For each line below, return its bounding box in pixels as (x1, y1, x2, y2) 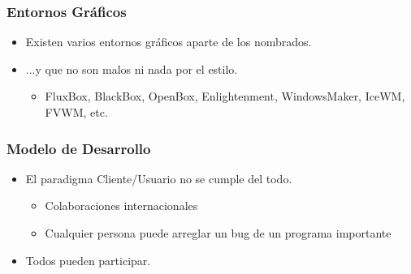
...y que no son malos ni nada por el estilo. (25, 60, 238, 77)
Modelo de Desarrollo (6, 138, 151, 158)
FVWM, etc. (45, 104, 108, 120)
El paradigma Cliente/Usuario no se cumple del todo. (25, 169, 292, 186)
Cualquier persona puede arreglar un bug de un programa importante (45, 225, 392, 241)
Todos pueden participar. (25, 251, 151, 268)
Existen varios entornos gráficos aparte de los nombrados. (25, 33, 312, 50)
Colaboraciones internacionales (45, 197, 198, 214)
